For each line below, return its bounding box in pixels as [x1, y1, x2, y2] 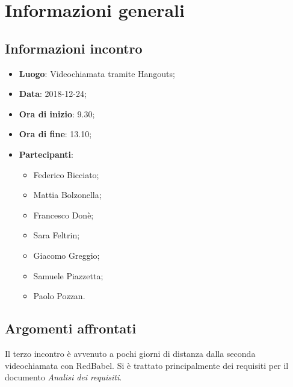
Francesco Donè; [33, 208, 94, 221]
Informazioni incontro [5, 39, 143, 57]
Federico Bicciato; [33, 168, 99, 181]
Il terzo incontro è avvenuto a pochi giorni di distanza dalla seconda [5, 347, 256, 359]
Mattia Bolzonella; [33, 188, 102, 201]
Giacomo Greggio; [33, 249, 100, 261]
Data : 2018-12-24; [19, 87, 87, 100]
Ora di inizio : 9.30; [19, 107, 95, 120]
